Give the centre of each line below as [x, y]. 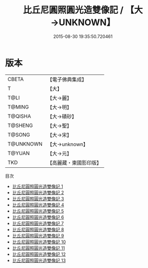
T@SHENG [20, 125]
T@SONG [19, 135]
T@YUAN [19, 153]
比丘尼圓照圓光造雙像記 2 [38, 192]
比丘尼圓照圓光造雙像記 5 [38, 211]
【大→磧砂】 [62, 116]
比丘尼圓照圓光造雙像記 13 [39, 260]
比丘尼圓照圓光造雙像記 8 [38, 230]
